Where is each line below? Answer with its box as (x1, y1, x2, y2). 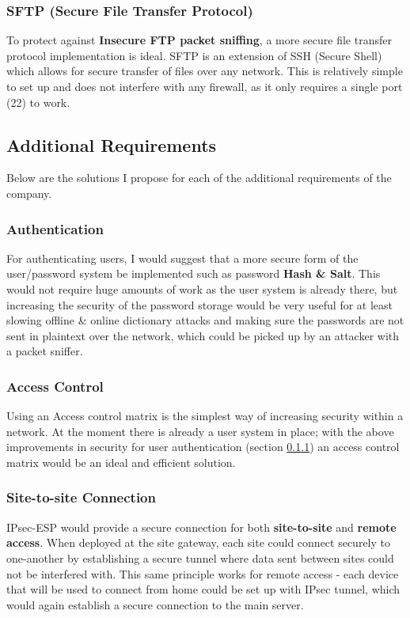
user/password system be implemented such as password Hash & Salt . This (6, 265, 381, 282)
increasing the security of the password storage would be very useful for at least (6, 296, 393, 313)
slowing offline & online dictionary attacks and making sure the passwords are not (6, 312, 404, 328)
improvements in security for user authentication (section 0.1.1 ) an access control (6, 438, 400, 455)
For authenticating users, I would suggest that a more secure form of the (6, 249, 359, 266)
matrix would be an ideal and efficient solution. (6, 453, 236, 470)
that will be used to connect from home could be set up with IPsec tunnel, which (6, 581, 401, 597)
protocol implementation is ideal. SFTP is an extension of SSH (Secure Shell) (6, 47, 382, 63)
